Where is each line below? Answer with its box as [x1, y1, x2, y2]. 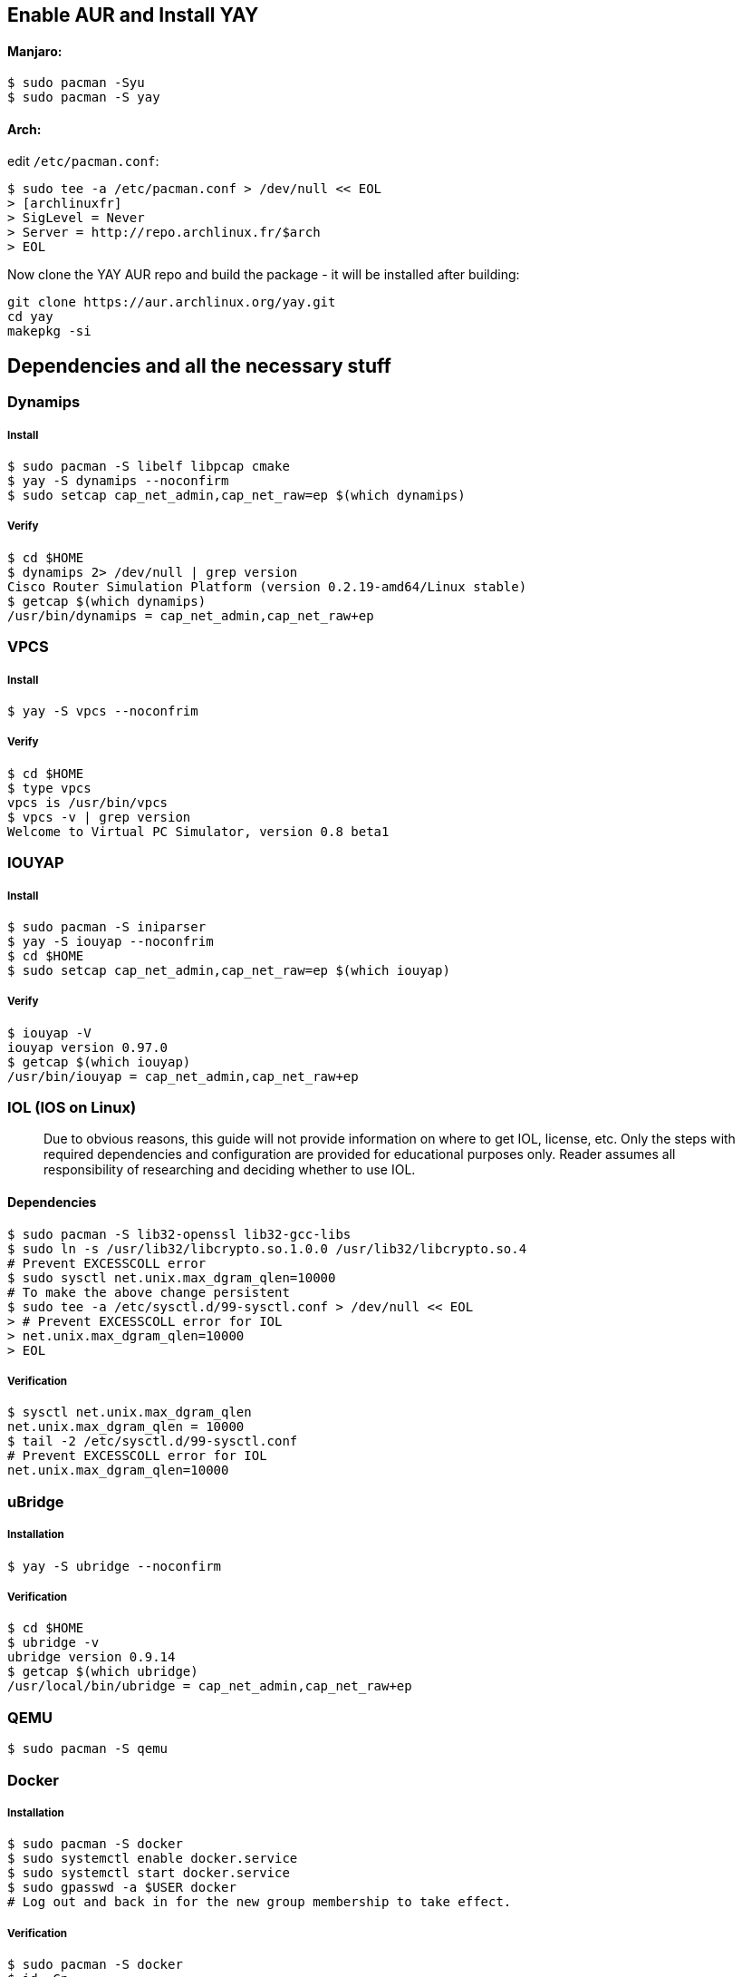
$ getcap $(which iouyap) [7, 1054, 191, 1069]
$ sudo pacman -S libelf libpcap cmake [7, 459, 290, 474]
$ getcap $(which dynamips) [7, 593, 207, 609]
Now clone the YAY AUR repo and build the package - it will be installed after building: [7, 267, 520, 283]
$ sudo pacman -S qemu [7, 1741, 169, 1757]
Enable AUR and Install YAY [7, 4, 259, 26]
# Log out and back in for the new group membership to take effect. [7, 1894, 512, 1910]
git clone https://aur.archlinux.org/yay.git [7, 295, 336, 310]
